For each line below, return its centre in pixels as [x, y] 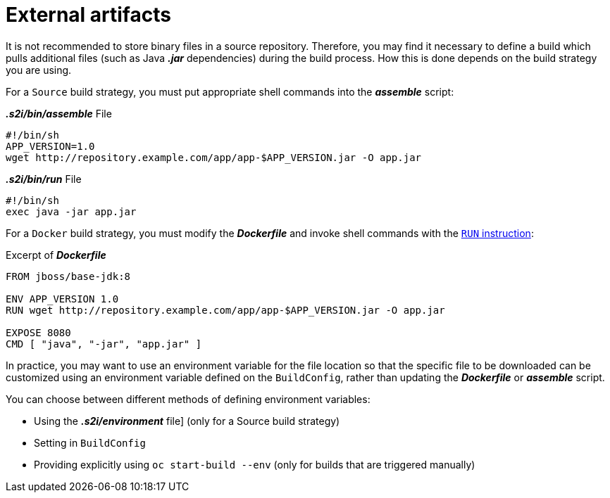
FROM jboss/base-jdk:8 [68, 276]
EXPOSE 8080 [38, 332]
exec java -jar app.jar [71, 211]
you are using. [39, 70]
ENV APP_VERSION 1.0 [62, 299]
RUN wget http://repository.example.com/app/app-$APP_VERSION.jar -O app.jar [225, 310]
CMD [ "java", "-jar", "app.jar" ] [104, 344]
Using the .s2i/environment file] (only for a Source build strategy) [187, 421]
